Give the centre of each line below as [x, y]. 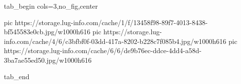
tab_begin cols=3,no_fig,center [51, 6]
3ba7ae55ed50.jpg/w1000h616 [48, 60]
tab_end [17, 76]
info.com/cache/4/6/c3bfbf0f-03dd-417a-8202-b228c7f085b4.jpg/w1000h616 [115, 41]
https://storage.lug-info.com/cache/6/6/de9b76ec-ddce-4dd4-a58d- [103, 50]
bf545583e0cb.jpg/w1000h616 [47, 32]
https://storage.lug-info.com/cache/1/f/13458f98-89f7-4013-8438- [111, 22]
